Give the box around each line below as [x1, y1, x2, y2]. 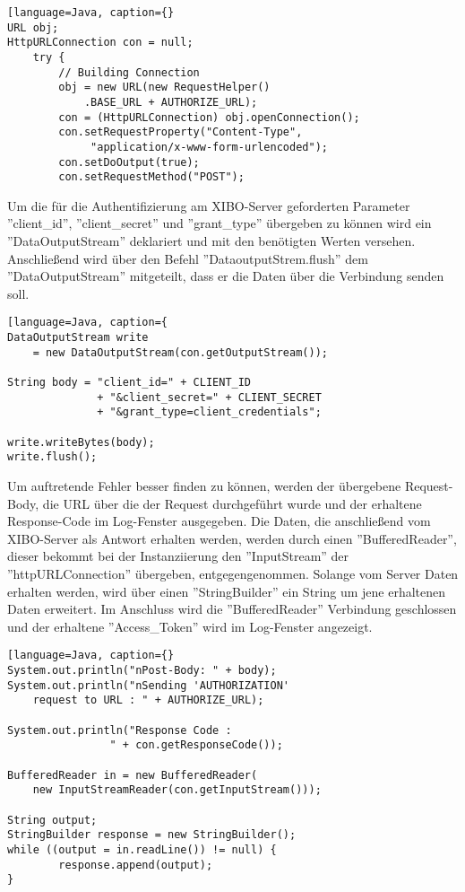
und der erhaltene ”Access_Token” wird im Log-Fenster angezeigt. [7, 617, 373, 635]
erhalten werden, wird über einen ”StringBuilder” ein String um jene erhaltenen [7, 582, 446, 600]
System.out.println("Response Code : [7, 723, 232, 737]
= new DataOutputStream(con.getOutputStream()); [32, 345, 328, 359]
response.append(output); [58, 858, 213, 871]
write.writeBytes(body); [7, 435, 155, 449]
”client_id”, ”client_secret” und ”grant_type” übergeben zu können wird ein [7, 214, 432, 232]
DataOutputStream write [7, 331, 149, 345]
